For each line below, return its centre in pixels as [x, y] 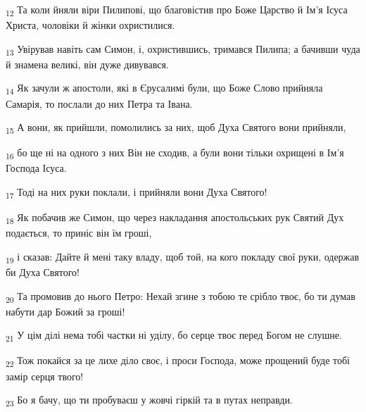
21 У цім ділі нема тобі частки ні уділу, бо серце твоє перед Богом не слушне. [174, 336]
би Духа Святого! [43, 271]
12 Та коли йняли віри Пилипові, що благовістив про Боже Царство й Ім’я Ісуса [177, 10]
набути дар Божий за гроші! [65, 311]
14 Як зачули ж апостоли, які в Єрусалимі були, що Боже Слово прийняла [164, 89]
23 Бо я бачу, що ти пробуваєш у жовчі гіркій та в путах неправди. [149, 400]
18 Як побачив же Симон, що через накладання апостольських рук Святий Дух [175, 218]
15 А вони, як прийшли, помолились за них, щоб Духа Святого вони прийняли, [176, 128]
